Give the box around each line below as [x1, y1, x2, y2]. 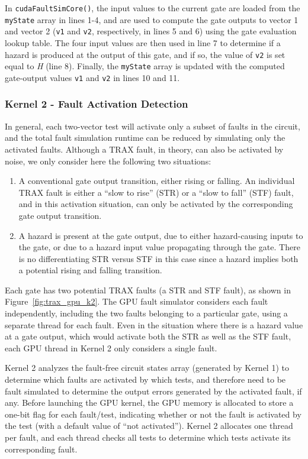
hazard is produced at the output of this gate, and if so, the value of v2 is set [5, 48, 285, 60]
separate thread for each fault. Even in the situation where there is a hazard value [5, 318, 303, 331]
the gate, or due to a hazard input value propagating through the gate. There [18, 241, 300, 253]
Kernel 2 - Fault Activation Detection [5, 96, 188, 111]
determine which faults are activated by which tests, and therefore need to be [5, 373, 286, 386]
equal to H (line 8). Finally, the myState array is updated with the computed [5, 60, 285, 72]
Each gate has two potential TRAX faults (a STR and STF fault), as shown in [5, 283, 291, 296]
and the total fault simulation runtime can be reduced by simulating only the [5, 131, 285, 144]
